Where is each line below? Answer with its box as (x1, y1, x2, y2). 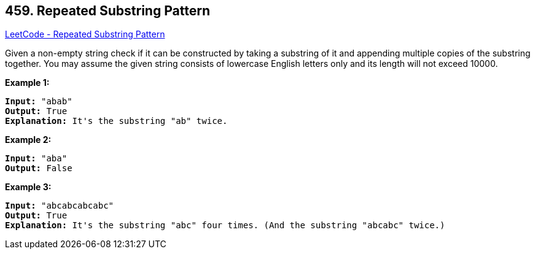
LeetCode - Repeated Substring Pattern (5, 29, 165, 40)
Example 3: (5, 182, 52, 193)
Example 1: (5, 77, 50, 88)
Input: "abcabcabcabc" (5, 201, 114, 211)
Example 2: (5, 134, 52, 145)
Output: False (5, 163, 72, 174)
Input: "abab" (5, 96, 72, 107)
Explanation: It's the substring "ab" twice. (5, 116, 228, 126)
